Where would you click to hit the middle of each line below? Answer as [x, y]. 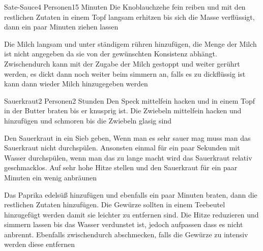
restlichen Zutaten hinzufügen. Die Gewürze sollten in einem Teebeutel [115, 205]
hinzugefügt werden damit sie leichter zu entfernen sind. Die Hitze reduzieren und [131, 214]
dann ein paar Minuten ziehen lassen [61, 27]
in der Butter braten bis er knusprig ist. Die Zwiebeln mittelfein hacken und [123, 111]
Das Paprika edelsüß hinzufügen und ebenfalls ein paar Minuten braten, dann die [131, 194]
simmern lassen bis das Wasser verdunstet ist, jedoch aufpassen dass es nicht [124, 224]
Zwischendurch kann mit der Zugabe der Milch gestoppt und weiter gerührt [122, 63]
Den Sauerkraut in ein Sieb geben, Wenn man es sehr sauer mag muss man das [127, 137]
